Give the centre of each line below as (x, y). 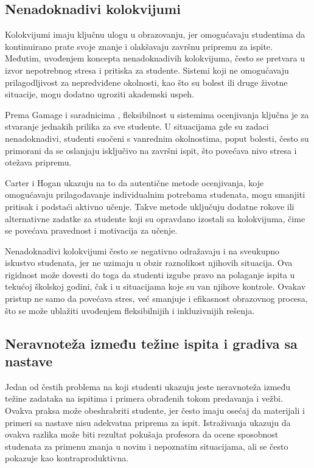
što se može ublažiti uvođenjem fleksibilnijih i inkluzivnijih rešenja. (130, 310)
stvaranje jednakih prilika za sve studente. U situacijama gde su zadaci (137, 126)
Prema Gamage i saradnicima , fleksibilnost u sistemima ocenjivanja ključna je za (157, 114)
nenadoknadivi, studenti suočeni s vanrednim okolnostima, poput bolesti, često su (157, 138)
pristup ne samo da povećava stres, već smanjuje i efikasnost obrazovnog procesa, (156, 299)
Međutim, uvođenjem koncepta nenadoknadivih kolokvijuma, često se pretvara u (155, 58)
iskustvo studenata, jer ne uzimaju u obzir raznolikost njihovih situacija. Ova (149, 263)
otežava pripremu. (38, 162)
